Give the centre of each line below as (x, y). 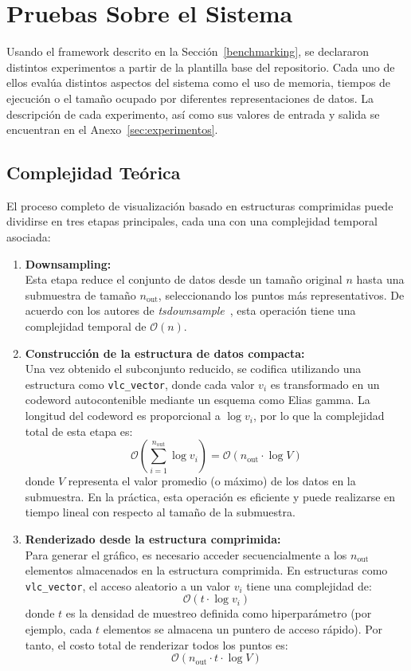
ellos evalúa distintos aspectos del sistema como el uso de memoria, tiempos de (199, 82)
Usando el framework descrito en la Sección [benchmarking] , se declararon (188, 51)
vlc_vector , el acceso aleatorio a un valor (128, 585)
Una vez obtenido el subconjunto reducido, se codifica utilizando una (193, 369)
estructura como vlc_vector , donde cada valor (140, 384)
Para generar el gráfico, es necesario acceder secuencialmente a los (186, 554)
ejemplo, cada (59, 629)
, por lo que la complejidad (319, 416)
